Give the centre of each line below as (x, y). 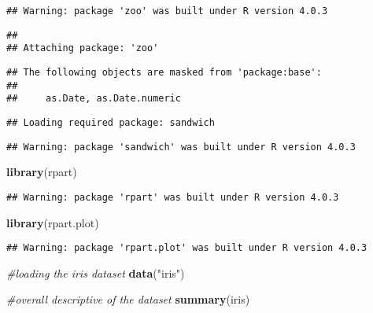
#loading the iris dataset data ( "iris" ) (96, 272)
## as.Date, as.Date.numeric (94, 99)
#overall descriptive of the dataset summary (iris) (128, 299)
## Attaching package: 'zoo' (83, 48)
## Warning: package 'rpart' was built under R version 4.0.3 (173, 197)
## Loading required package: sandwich (111, 122)
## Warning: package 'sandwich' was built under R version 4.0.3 (181, 147)
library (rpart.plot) (53, 222)
